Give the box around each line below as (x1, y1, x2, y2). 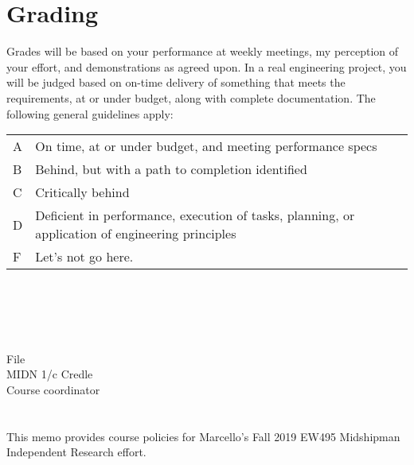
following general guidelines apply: (6, 105, 174, 122)
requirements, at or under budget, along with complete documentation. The (6, 89, 376, 106)
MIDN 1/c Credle (6, 366, 93, 382)
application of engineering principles (35, 224, 236, 243)
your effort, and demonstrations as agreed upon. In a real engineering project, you (6, 58, 407, 75)
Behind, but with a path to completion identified (35, 160, 307, 179)
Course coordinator (6, 382, 100, 398)
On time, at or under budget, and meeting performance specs (35, 137, 377, 156)
